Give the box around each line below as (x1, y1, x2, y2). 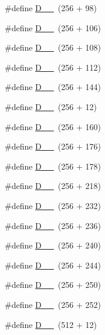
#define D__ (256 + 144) (5, 81, 101, 93)
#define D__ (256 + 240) (5, 239, 101, 251)
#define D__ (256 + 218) (5, 180, 101, 192)
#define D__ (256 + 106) (5, 21, 101, 34)
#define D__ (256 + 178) (5, 160, 101, 172)
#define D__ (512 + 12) (5, 318, 97, 330)
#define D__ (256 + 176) (5, 140, 101, 152)
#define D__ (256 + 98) (5, 2, 97, 14)
